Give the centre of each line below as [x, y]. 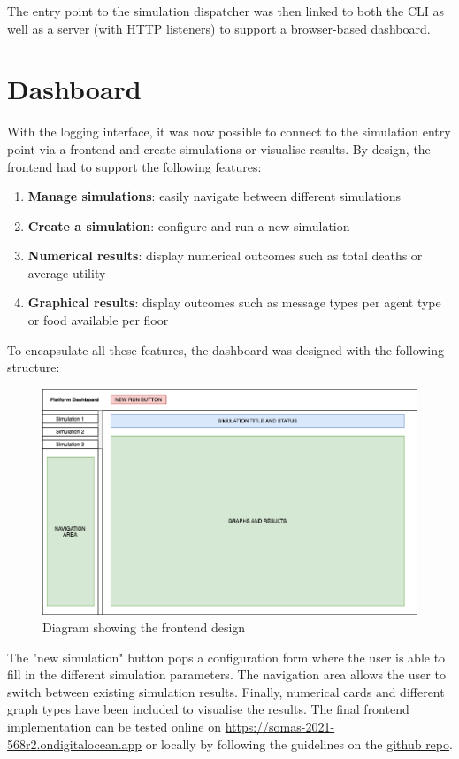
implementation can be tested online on [114, 726]
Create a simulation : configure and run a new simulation [189, 225]
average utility [67, 272]
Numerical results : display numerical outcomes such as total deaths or [225, 256]
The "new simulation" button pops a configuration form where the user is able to [226, 657]
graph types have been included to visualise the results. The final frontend [208, 709]
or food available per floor [98, 320]
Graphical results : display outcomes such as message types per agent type [234, 302]
